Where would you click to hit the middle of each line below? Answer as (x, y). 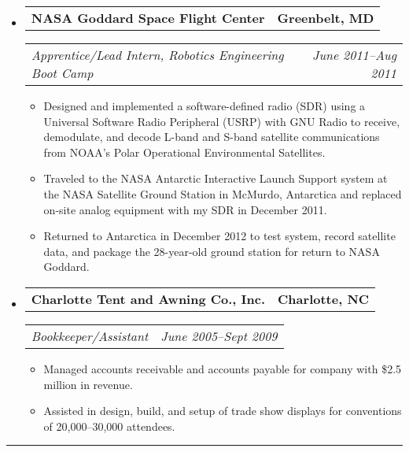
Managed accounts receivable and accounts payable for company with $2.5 (223, 368)
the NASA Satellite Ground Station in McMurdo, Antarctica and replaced (223, 193)
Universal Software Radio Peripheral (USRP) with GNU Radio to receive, (222, 121)
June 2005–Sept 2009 (219, 335)
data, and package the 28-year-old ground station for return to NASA (212, 251)
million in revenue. (88, 384)
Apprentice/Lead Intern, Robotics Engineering (157, 55)
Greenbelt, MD (326, 18)
